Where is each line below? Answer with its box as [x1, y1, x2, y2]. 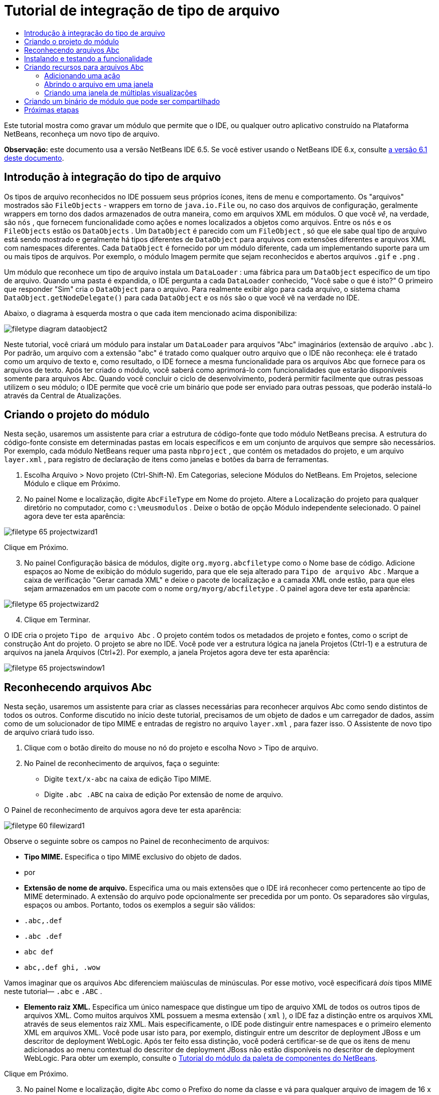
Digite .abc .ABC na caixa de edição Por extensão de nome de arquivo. [44, 790, 283, 799]
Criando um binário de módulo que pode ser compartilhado [24, 96, 220, 105]
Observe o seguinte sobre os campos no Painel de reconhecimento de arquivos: [4, 837, 269, 846]
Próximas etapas [24, 105, 79, 114]
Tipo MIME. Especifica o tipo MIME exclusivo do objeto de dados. [24, 852, 242, 861]
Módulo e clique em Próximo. [24, 479, 120, 488]
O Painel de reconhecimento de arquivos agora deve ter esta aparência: [4, 806, 241, 815]
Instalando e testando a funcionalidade [24, 54, 153, 63]
